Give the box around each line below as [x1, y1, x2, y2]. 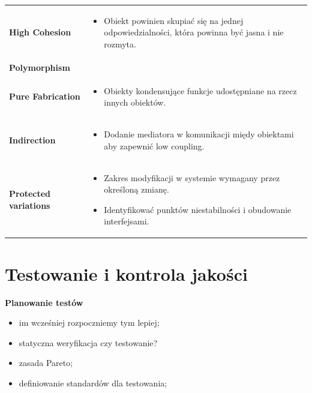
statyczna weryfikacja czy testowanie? [19, 336, 158, 349]
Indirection [9, 133, 56, 146]
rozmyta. [104, 37, 136, 50]
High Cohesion [9, 26, 71, 38]
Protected [9, 187, 51, 200]
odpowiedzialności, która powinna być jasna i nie [104, 26, 284, 38]
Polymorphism [9, 61, 70, 73]
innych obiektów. [104, 96, 166, 109]
